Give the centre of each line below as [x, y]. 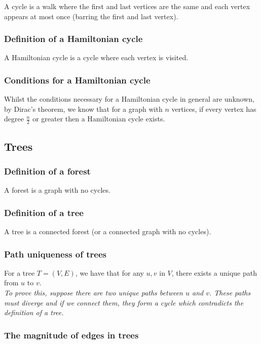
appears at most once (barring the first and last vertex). [91, 16]
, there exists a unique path [214, 272]
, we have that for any [109, 272]
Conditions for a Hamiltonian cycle [77, 80]
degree [14, 119]
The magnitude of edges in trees [71, 335]
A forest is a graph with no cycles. [57, 190]
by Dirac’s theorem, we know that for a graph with [83, 109]
